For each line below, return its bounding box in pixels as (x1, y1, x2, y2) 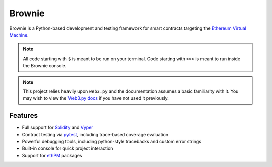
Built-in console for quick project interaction (22, 145, 113, 151)
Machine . (9, 32, 29, 38)
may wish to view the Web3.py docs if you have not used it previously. (23, 95, 169, 101)
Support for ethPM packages (22, 152, 82, 158)
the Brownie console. (23, 63, 67, 69)
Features (9, 111, 38, 120)
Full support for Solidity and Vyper (22, 124, 93, 131)
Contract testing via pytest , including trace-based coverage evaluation (22, 131, 169, 137)
